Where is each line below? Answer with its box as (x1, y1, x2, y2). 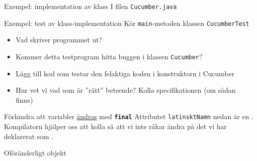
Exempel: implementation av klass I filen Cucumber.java (4, 1, 177, 11)
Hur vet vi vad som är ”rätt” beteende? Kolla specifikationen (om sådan (15, 85, 236, 95)
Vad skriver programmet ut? (15, 34, 102, 45)
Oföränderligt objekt (4, 148, 67, 158)
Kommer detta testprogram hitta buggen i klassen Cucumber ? (15, 51, 203, 61)
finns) (15, 94, 33, 105)
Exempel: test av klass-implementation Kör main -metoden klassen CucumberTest (4, 17, 250, 28)
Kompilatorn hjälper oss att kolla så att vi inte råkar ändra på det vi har (4, 121, 227, 131)
